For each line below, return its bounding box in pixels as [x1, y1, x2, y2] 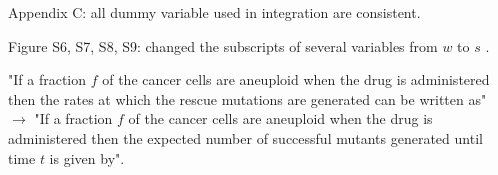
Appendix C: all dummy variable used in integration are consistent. [8, 2, 421, 22]
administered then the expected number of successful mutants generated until [8, 127, 483, 148]
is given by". [49, 147, 125, 168]
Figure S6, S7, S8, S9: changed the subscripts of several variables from [8, 35, 438, 56]
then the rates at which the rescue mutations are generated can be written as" [8, 88, 487, 109]
